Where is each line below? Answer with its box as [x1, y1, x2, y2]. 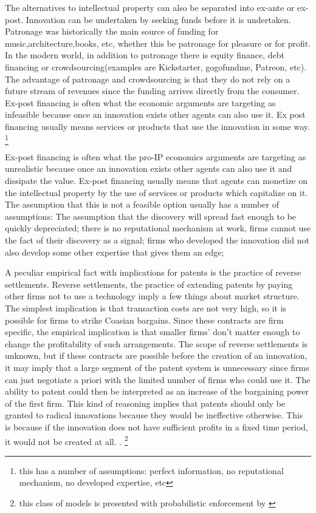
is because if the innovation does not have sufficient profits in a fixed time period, [5, 420, 309, 433]
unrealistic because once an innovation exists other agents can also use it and [5, 162, 292, 175]
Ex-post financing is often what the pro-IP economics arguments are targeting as [5, 150, 306, 163]
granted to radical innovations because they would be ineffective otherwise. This [5, 409, 303, 421]
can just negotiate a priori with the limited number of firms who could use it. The [5, 373, 311, 386]
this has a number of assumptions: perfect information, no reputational [19, 464, 284, 477]
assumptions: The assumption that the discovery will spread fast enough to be [5, 209, 297, 222]
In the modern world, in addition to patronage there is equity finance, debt [5, 49, 284, 61]
